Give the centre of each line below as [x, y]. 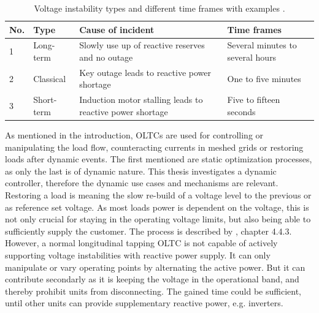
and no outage [106, 57]
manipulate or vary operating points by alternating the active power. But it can [155, 267]
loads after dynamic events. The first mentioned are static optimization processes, [159, 159]
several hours [252, 57]
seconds [241, 111]
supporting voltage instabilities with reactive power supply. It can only [138, 255]
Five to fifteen [254, 100]
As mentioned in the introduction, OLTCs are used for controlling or [134, 135]
